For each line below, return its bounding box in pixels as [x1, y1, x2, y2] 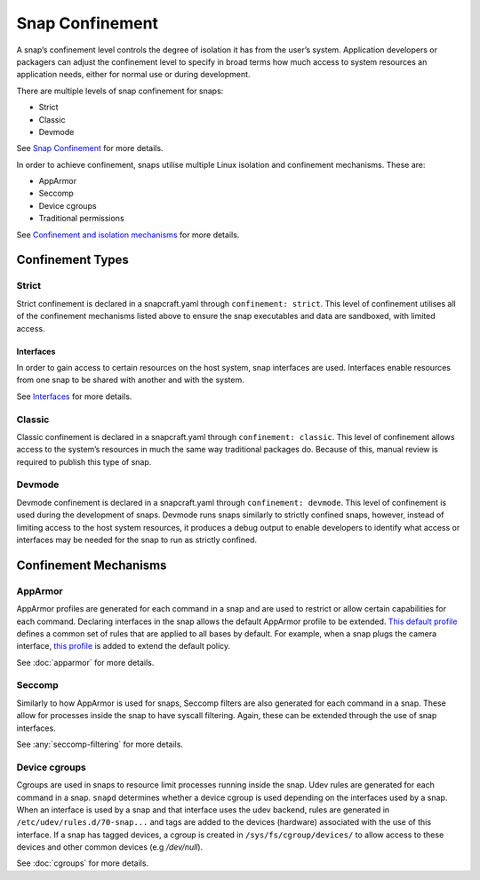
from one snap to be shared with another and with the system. [16, 374, 244, 386]
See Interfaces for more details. [16, 391, 132, 402]
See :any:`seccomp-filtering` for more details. [16, 739, 184, 749]
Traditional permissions [38, 213, 124, 224]
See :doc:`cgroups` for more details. [16, 858, 149, 868]
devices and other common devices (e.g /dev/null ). [16, 842, 204, 852]
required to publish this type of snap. [16, 456, 152, 467]
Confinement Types [16, 252, 129, 268]
